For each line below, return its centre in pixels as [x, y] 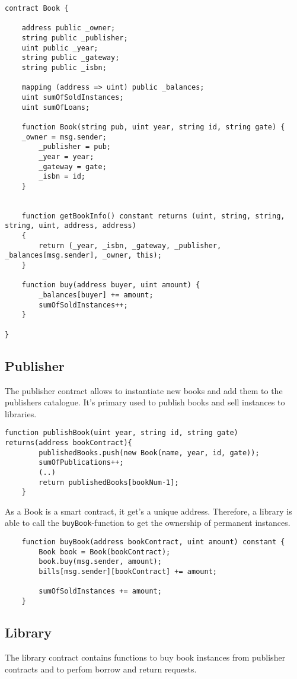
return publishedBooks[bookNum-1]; [109, 482]
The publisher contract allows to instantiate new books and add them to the [144, 390]
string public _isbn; [64, 67]
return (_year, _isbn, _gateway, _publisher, [130, 245]
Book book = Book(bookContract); [105, 552]
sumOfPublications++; [81, 463]
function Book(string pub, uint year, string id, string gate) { [153, 127]
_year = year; [66, 156]
